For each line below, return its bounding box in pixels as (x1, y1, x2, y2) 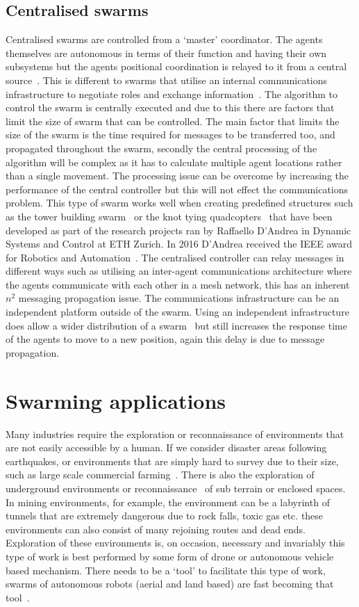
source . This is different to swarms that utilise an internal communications (6, 72, 328, 87)
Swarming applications (6, 386, 226, 414)
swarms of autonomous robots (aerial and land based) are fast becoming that (6, 576, 334, 591)
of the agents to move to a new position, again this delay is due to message (6, 332, 325, 346)
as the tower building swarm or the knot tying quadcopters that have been (6, 209, 333, 223)
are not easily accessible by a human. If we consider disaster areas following (6, 440, 327, 455)
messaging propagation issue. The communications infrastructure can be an (18, 291, 340, 305)
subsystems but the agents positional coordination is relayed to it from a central (6, 59, 347, 74)
